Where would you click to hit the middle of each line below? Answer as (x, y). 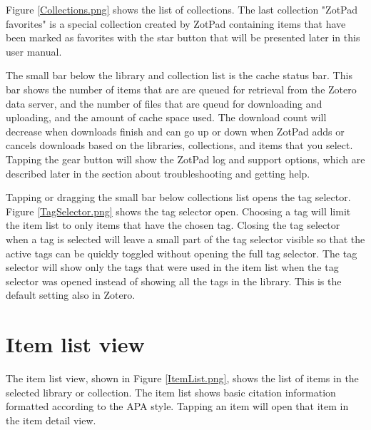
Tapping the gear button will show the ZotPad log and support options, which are (185, 159)
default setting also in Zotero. (71, 295)
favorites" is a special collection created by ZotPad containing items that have (176, 23)
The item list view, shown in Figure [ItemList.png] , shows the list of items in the (182, 378)
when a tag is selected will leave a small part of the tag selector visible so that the (185, 239)
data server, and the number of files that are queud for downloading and (164, 103)
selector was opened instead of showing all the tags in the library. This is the (174, 281)
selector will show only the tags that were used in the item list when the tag (172, 267)
